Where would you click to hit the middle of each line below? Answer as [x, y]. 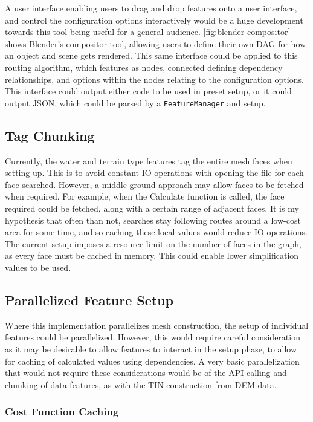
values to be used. [38, 267]
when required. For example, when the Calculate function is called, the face [145, 196]
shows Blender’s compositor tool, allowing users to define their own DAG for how [156, 43]
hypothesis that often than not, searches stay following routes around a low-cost [153, 220]
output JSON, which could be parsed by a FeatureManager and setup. [135, 102]
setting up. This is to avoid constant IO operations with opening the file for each [154, 173]
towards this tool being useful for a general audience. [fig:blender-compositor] [148, 32]
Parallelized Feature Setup [89, 300]
